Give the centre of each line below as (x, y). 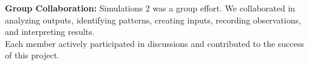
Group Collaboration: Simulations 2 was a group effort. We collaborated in (150, 8)
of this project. (32, 55)
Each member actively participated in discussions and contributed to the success (154, 43)
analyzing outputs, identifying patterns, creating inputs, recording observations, (153, 20)
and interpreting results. (50, 32)
